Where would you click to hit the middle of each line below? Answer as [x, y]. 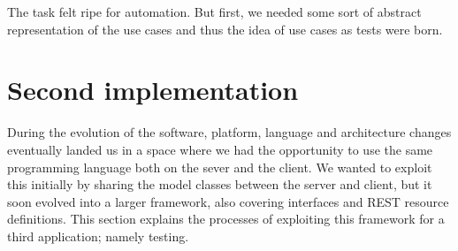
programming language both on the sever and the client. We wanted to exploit [220, 167]
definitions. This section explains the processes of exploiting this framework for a [226, 219]
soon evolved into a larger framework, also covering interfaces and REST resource [228, 201]
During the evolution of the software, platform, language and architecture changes [229, 132]
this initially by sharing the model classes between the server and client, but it [220, 184]
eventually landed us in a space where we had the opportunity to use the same [220, 149]
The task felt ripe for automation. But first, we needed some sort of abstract [214, 11]
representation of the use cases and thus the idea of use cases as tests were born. [225, 29]
